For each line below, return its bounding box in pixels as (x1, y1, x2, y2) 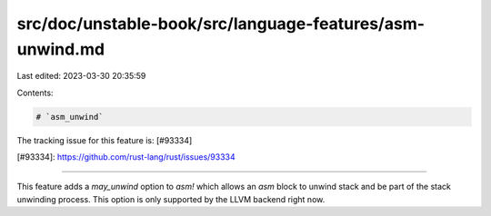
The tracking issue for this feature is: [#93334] (16, 134, 193, 145)
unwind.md (16, 39, 105, 59)
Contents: (16, 87, 54, 98)
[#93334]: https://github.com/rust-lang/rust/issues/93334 (16, 152, 235, 162)
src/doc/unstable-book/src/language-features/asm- (16, 14, 426, 34)
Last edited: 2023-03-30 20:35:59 (16, 71, 146, 82)
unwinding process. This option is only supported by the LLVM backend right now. (16, 193, 326, 204)
